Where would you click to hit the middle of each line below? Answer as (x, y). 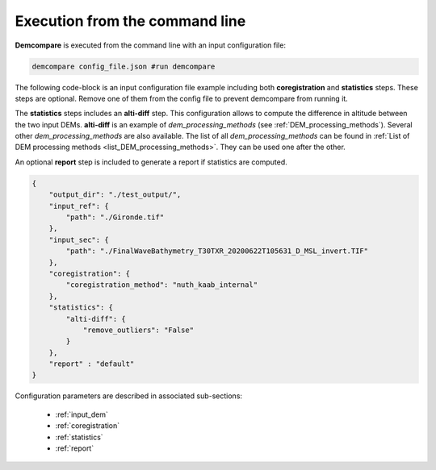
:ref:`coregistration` (88, 426)
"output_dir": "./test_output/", (115, 195)
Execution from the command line (130, 21)
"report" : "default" (92, 364)
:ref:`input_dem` (82, 414)
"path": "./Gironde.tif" (115, 217)
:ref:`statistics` (80, 437)
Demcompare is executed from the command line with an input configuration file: (151, 45)
